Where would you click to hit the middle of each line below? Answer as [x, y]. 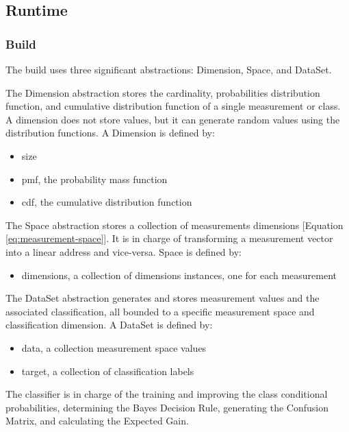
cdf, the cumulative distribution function [107, 202]
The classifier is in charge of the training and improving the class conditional [167, 394]
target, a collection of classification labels [108, 371]
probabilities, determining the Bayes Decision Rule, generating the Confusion [167, 407]
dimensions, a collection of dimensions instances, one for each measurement [179, 275]
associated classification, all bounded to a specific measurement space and [160, 311]
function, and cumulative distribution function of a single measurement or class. [173, 106]
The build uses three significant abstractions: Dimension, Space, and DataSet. [169, 69]
